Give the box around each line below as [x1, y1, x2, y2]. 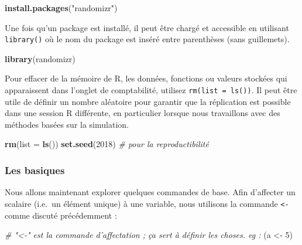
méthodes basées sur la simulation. [5, 118, 129, 130]
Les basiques [5, 162, 65, 177]
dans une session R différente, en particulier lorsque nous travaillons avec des [5, 107, 280, 119]
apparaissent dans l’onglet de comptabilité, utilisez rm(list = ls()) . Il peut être [5, 84, 297, 96]
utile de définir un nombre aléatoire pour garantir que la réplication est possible [5, 95, 291, 107]
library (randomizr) [5, 52, 75, 64]
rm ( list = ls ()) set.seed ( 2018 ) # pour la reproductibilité [5, 138, 209, 150]
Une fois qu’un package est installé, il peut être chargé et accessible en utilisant [5, 21, 289, 33]
